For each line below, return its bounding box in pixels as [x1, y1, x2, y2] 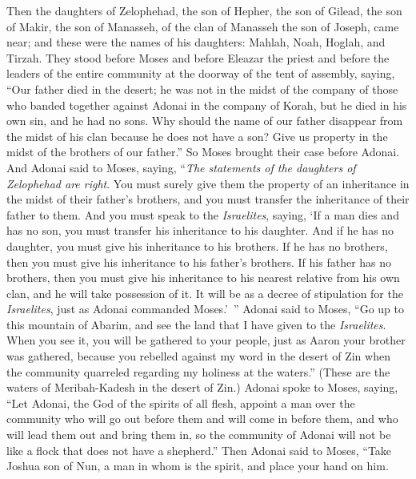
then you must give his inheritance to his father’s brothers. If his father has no [6, 253, 392, 270]
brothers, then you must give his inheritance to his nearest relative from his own [6, 269, 400, 286]
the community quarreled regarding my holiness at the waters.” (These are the [6, 363, 390, 380]
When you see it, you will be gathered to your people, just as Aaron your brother [6, 332, 406, 348]
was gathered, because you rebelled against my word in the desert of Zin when [6, 348, 390, 364]
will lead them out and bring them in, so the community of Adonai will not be [6, 426, 391, 443]
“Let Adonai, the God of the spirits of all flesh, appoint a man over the [6, 394, 355, 411]
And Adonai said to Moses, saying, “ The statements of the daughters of [6, 159, 356, 175]
